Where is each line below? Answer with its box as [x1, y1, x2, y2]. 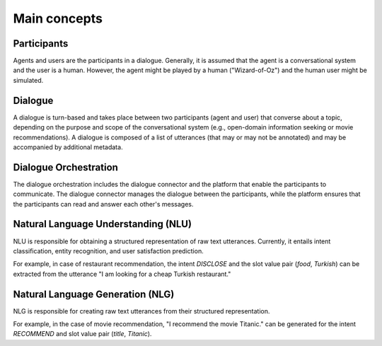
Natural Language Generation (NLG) [13, 288, 175, 300]
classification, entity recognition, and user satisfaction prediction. [13, 246, 204, 255]
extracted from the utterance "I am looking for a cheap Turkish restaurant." [13, 270, 231, 278]
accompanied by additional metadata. [13, 142, 123, 151]
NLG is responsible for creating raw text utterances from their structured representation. [13, 306, 270, 315]
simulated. [13, 76, 44, 84]
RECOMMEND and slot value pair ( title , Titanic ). [13, 330, 152, 338]
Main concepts [13, 11, 103, 26]
